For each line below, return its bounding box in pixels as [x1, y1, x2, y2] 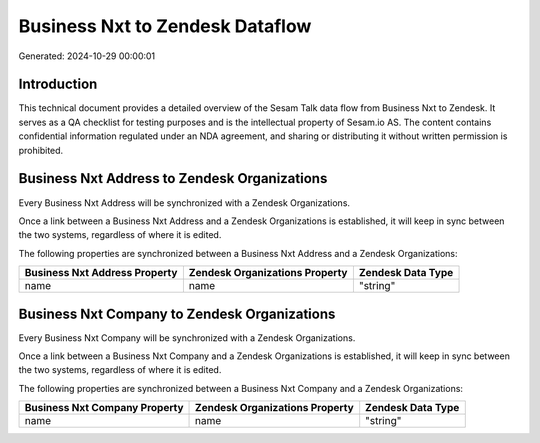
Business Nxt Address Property [24, 266, 178, 280]
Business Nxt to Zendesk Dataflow [18, 15, 312, 37]
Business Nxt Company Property [24, 401, 184, 415]
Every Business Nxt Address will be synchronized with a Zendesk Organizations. [18, 196, 350, 209]
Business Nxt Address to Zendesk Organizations [18, 170, 328, 187]
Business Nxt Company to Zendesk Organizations [18, 305, 336, 322]
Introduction [18, 76, 98, 93]
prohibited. [18, 144, 64, 156]
